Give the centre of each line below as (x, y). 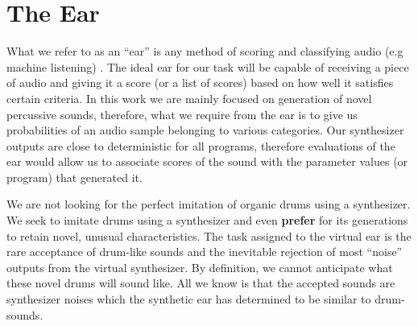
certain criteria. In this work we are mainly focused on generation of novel (189, 98)
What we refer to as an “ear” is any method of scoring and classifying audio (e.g (205, 51)
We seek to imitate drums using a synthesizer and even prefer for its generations (207, 220)
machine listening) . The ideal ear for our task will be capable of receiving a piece (208, 66)
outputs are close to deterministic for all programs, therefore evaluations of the (201, 145)
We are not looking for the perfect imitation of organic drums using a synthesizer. (209, 204)
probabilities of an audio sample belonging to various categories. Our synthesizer (205, 130)
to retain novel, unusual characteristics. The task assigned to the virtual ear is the (209, 235)
